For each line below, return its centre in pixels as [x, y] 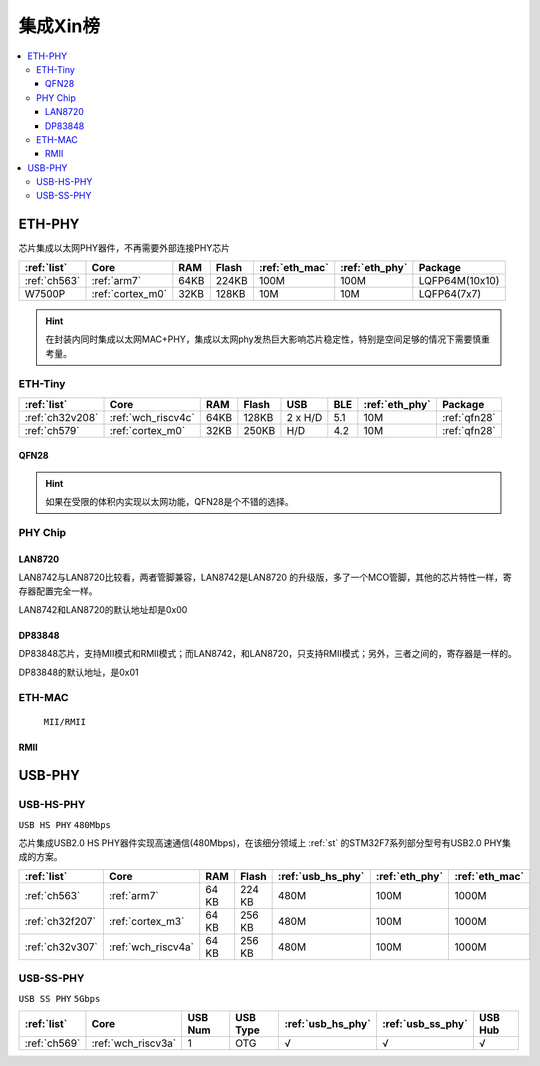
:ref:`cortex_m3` [146, 921]
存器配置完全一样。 [58, 591]
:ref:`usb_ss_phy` [425, 1023]
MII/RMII [65, 721]
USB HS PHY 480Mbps [65, 824]
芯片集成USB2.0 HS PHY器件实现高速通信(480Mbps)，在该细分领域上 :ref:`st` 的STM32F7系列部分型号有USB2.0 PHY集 [265, 843]
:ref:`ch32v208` [61, 417]
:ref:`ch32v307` [61, 947]
